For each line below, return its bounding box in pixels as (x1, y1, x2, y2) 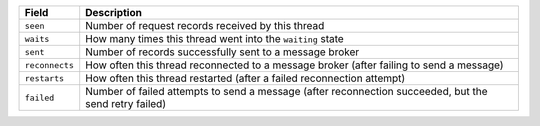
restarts (24, 73, 65, 84)
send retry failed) (85, 97, 167, 110)
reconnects (24, 60, 75, 70)
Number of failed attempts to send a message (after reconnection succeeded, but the (85, 85, 489, 98)
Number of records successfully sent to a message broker (85, 45, 360, 59)
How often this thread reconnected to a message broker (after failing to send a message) (85, 58, 504, 72)
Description (85, 6, 142, 19)
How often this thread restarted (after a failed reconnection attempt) (85, 71, 406, 85)
